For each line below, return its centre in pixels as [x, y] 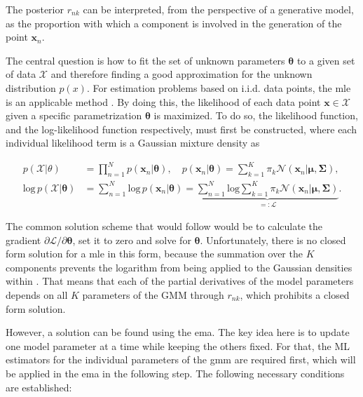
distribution [31, 87]
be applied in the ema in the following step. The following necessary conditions [175, 373]
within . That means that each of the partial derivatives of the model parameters [180, 281]
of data [21, 74]
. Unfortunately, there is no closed [273, 240]
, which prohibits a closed [295, 295]
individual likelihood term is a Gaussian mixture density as [133, 143]
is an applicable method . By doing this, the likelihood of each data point [163, 101]
